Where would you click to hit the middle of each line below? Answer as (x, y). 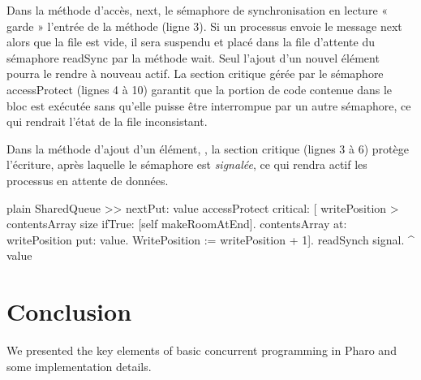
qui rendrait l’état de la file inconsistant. (107, 121)
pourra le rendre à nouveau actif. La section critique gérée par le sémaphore (195, 73)
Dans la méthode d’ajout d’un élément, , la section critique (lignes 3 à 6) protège (208, 148)
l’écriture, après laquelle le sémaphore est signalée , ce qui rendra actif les (187, 164)
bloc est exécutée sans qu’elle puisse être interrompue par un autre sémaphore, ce (209, 105)
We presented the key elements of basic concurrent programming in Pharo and (202, 350)
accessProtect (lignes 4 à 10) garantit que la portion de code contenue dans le (200, 89)
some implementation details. (79, 366)
